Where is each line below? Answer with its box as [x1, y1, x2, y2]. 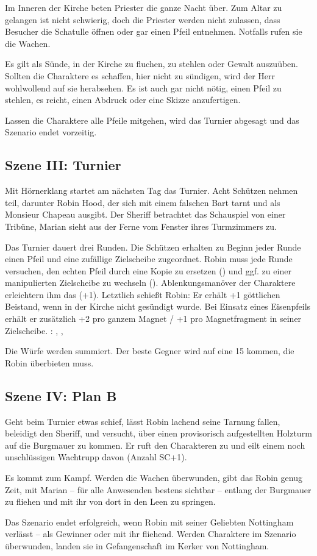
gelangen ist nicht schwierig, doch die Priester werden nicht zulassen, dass [5, 13, 280, 26]
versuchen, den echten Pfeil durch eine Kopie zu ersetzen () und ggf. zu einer [5, 264, 291, 277]
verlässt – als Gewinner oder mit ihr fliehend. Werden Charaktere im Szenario [5, 527, 296, 540]
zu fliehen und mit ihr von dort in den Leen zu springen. [5, 495, 216, 508]
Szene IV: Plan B [5, 386, 117, 405]
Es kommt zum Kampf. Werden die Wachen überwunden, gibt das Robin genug [5, 471, 302, 484]
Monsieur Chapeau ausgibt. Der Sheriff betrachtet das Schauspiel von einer [5, 208, 286, 221]
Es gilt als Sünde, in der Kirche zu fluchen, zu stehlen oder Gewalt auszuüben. [5, 57, 299, 70]
